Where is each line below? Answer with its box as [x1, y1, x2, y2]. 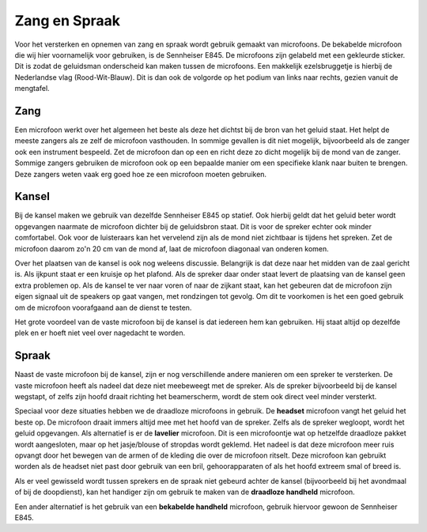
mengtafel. [14, 84, 51, 93]
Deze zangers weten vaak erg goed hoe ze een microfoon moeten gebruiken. [14, 169, 267, 179]
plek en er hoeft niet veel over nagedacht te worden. [14, 328, 186, 338]
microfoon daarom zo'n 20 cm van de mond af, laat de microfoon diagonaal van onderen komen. [14, 243, 330, 253]
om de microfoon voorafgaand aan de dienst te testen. [14, 303, 192, 312]
